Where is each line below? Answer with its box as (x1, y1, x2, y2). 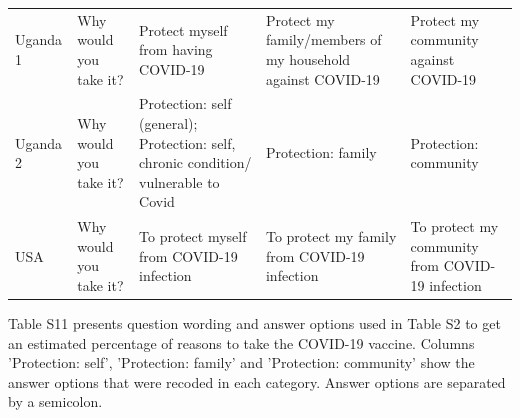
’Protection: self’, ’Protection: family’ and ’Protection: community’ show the (8, 352, 475, 373)
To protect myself (139, 225, 247, 246)
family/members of (265, 29, 382, 50)
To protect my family (265, 225, 397, 246)
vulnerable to (139, 171, 220, 192)
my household (265, 48, 351, 69)
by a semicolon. (8, 391, 103, 412)
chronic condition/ (139, 152, 252, 173)
